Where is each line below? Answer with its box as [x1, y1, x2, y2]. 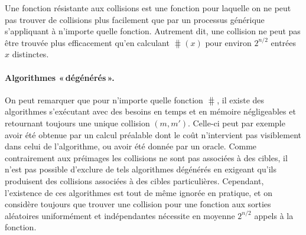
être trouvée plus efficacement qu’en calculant [5, 36, 170, 48]
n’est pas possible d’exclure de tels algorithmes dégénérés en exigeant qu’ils [5, 163, 276, 175]
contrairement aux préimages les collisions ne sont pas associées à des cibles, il [5, 151, 288, 164]
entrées [271, 36, 297, 48]
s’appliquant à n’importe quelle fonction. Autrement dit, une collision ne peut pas [5, 25, 301, 37]
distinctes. [12, 48, 49, 60]
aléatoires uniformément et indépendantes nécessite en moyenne [5, 209, 235, 221]
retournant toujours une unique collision [5, 116, 150, 129]
